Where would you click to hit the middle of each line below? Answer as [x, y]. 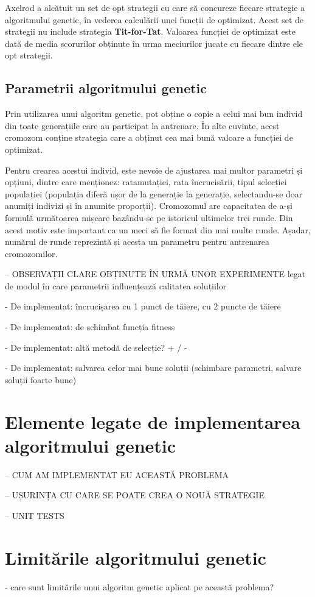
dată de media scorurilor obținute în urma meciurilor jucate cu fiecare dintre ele [154, 43]
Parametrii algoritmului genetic [106, 88]
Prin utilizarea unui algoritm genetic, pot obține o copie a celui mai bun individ [154, 114]
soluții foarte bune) [41, 379]
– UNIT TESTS [35, 515]
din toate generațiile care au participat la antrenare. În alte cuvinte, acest [142, 125]
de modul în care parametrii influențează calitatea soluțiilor [116, 285]
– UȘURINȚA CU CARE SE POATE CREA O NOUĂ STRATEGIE [135, 495]
